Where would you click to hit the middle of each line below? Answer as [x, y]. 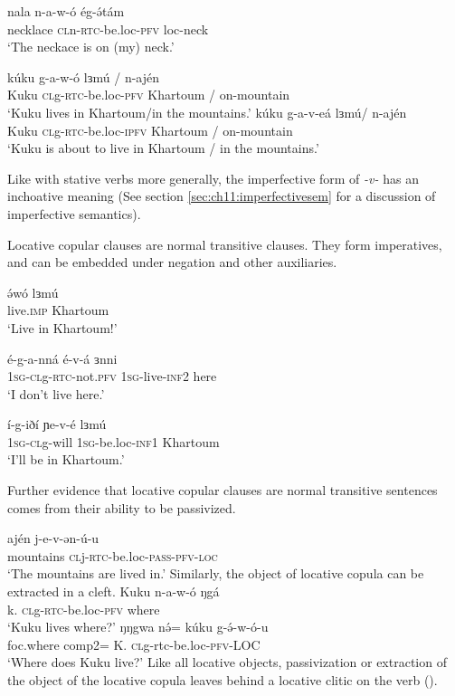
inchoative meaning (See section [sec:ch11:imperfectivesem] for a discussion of [222, 196]
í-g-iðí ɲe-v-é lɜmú [57, 424]
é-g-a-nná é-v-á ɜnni [62, 358]
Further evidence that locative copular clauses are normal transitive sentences [223, 490]
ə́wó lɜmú [33, 292]
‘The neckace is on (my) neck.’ [91, 47]
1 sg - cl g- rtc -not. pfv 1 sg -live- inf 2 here [112, 376]
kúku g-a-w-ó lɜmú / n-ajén [84, 76]
